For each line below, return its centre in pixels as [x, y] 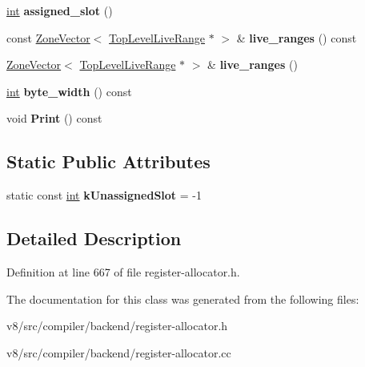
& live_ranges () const [297, 37]
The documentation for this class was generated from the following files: [183, 298]
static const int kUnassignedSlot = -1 [104, 195]
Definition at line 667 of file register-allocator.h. [123, 271]
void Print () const [54, 118]
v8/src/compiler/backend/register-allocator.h [117, 326]
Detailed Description [94, 238]
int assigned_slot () [60, 10]
